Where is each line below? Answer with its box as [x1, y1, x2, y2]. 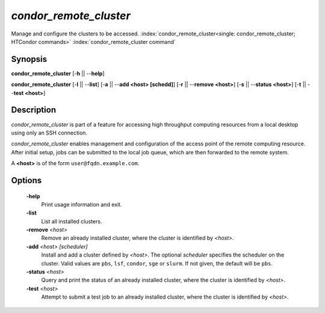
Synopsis [11, 54, 48, 64]
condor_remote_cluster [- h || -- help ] [11, 70, 105, 77]
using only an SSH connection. [11, 129, 87, 136]
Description [11, 105, 57, 115]
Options [11, 175, 42, 186]
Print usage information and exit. [41, 201, 122, 208]
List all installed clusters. [41, 217, 102, 225]
